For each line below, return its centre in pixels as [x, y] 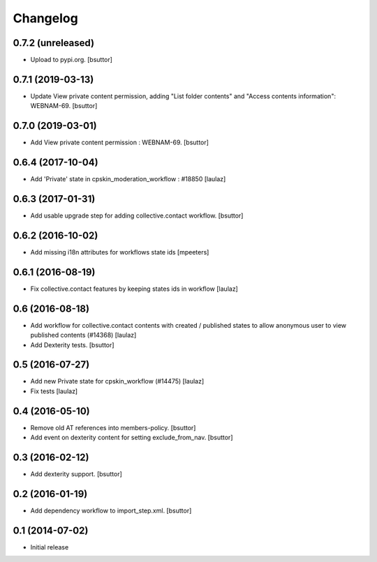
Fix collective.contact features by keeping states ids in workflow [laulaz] [134, 289]
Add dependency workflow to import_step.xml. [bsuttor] [111, 510]
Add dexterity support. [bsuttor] [76, 474]
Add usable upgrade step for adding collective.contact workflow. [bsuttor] [137, 215]
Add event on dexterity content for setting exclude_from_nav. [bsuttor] [132, 438]
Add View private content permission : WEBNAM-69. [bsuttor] [120, 142]
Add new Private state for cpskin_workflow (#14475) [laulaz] [117, 381]
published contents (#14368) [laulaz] [83, 335]
